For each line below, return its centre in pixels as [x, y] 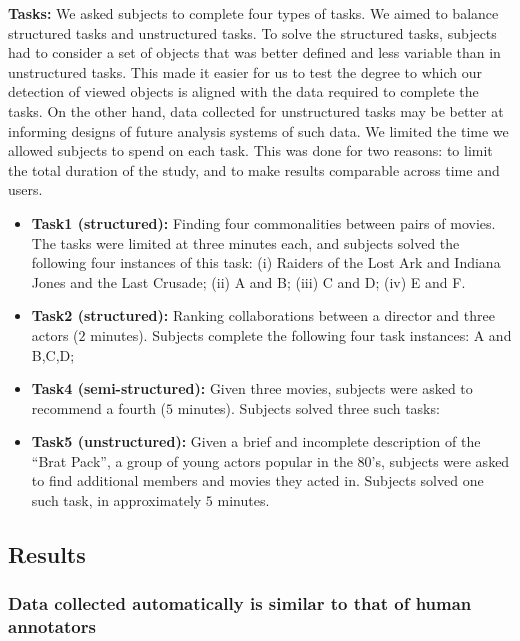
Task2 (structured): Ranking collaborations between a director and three [263, 315]
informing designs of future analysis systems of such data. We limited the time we [258, 130]
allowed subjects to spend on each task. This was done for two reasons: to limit [250, 150]
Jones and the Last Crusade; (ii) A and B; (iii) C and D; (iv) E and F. [248, 281]
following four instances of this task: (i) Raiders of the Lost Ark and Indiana [266, 262]
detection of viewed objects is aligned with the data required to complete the [243, 91]
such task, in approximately [116, 500]
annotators [52, 626]
